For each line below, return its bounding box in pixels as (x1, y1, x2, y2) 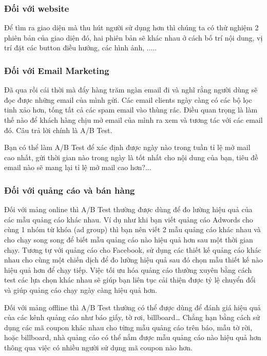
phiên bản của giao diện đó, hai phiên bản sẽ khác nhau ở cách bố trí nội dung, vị (4, 32, 263, 43)
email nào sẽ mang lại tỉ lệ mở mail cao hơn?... (4, 162, 151, 173)
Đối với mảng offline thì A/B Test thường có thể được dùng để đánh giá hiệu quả (4, 302, 261, 312)
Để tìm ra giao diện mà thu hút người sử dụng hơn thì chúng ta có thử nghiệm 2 (4, 22, 259, 33)
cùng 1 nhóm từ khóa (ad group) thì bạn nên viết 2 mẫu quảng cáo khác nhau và (4, 224, 261, 235)
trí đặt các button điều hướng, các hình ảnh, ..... (4, 42, 157, 53)
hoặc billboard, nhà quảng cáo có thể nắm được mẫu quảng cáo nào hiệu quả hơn (4, 332, 261, 343)
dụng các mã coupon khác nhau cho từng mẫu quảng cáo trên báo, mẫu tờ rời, (4, 322, 253, 332)
